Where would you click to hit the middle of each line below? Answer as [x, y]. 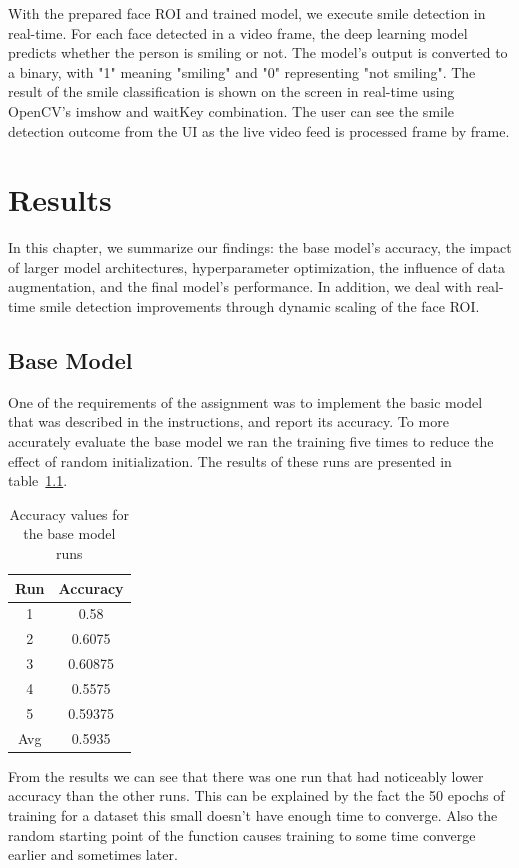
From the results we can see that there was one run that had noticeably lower [246, 775]
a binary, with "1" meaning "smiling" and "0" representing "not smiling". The [242, 71]
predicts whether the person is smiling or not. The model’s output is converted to [258, 52]
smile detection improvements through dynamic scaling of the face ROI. [259, 306]
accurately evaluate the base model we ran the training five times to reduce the [251, 441]
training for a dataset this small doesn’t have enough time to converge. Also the [253, 814]
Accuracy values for [69, 513]
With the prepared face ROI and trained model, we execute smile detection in [247, 13]
